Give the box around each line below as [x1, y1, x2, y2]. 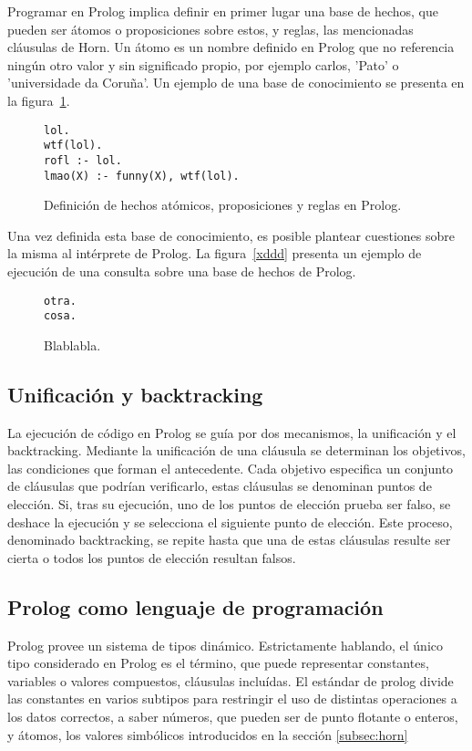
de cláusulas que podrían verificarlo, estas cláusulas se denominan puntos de [7, 476, 432, 495]
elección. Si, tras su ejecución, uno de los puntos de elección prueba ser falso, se [7, 495, 451, 514]
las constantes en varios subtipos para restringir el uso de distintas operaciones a [7, 689, 457, 708]
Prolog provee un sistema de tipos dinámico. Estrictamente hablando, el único [7, 635, 443, 654]
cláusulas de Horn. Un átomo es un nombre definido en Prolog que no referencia [7, 37, 455, 57]
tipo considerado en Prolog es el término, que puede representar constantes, [7, 653, 429, 673]
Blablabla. [44, 335, 101, 354]
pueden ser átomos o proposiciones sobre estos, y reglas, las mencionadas [7, 19, 414, 38]
